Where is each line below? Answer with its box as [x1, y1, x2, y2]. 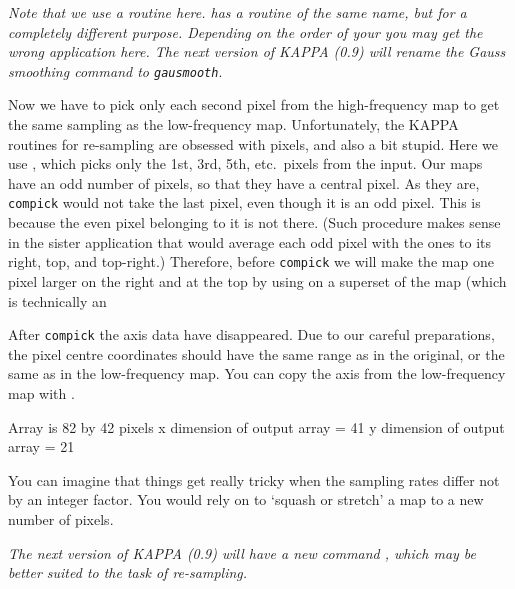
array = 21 [8, 436, 75, 457]
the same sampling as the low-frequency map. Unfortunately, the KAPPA [8, 114, 459, 135]
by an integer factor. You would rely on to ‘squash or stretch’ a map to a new [8, 489, 484, 510]
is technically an [8, 290, 107, 311]
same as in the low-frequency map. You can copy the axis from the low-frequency [8, 363, 506, 384]
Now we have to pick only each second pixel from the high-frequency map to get [8, 94, 500, 115]
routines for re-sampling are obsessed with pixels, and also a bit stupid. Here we [8, 133, 499, 154]
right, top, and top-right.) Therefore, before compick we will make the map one [8, 251, 494, 272]
